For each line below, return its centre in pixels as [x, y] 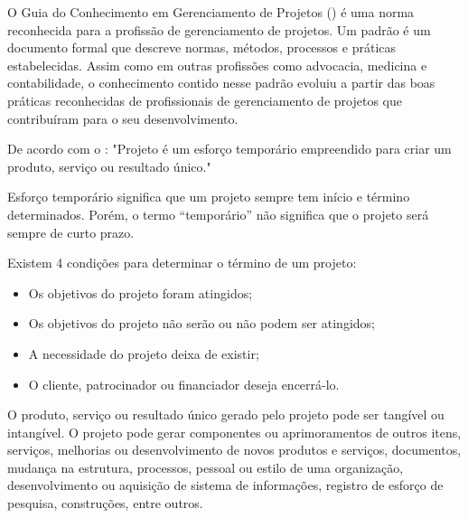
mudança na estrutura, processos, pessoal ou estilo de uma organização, [206, 467]
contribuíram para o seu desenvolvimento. [123, 118]
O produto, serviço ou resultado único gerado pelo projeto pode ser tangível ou [226, 414]
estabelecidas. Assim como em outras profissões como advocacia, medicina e [217, 65]
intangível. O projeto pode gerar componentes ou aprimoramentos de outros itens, [234, 432]
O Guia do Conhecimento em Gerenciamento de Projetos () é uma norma [211, 12]
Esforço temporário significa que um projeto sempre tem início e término [209, 197]
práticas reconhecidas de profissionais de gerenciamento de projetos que [205, 100]
